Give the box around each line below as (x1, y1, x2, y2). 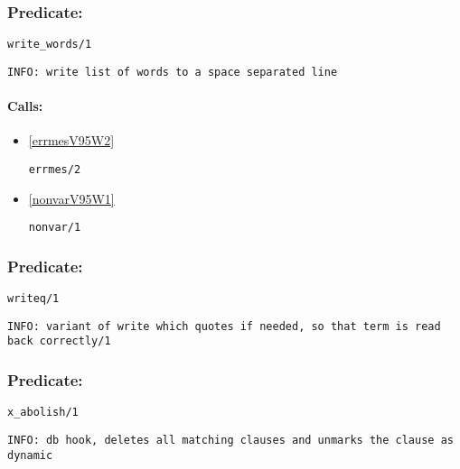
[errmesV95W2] (28, 131, 115, 150)
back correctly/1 (7, 335, 111, 348)
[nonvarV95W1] (28, 189, 115, 207)
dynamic (7, 448, 53, 462)
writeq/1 (7, 292, 60, 306)
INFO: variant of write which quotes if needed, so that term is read (7, 319, 441, 333)
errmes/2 (28, 162, 81, 176)
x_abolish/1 (7, 406, 79, 419)
